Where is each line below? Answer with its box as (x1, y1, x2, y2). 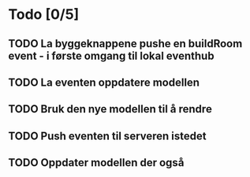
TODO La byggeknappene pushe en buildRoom (8, 37, 243, 50)
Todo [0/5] (8, 6, 80, 24)
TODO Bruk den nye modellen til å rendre (8, 102, 213, 116)
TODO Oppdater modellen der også (8, 156, 185, 170)
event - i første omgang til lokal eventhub (8, 49, 215, 62)
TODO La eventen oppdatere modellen (8, 76, 200, 89)
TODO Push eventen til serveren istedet (8, 129, 207, 142)
